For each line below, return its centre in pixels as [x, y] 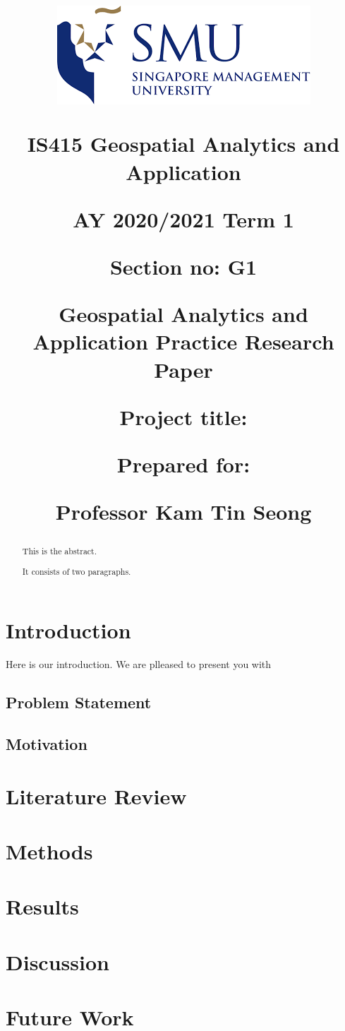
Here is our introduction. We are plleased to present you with [139, 664]
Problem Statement [79, 702]
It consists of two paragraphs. [77, 571]
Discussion [57, 961]
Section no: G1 [183, 266]
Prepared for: [183, 464]
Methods [49, 851]
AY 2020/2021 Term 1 [183, 219]
